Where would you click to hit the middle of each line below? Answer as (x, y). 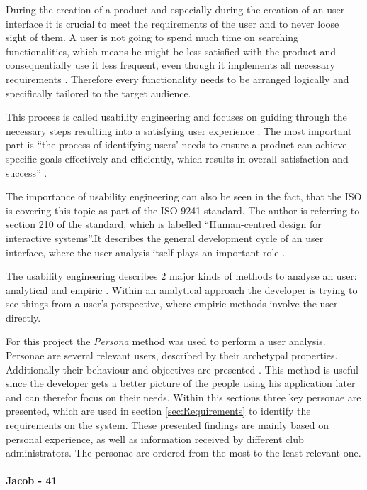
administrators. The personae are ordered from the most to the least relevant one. (183, 453)
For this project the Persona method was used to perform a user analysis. (166, 341)
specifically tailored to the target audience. (98, 93)
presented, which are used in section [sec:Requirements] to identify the (158, 411)
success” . (27, 172)
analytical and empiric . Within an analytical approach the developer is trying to (182, 289)
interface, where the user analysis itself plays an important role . (146, 252)
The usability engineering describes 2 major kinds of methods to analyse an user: (181, 276)
